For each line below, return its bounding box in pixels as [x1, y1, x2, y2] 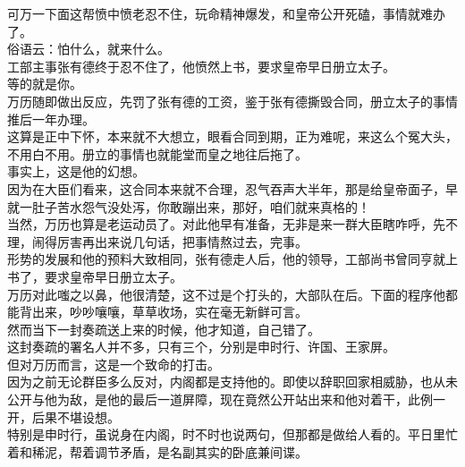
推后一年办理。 [7, 109, 95, 128]
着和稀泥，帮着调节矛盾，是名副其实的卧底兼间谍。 [7, 442, 308, 461]
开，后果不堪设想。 [7, 407, 120, 426]
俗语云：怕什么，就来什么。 [7, 39, 170, 58]
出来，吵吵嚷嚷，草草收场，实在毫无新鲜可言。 [31, 302, 308, 321]
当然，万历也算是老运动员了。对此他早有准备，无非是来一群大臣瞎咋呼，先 [7, 215, 445, 233]
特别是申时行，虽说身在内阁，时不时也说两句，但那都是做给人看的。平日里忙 [7, 425, 458, 444]
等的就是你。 [7, 74, 82, 93]
